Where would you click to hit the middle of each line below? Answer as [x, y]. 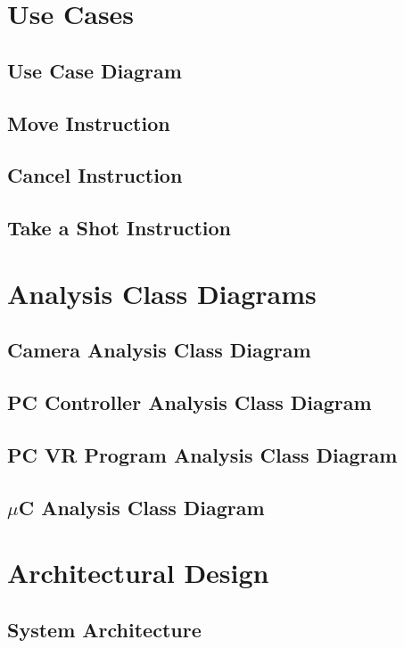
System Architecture [104, 629]
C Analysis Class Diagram [141, 507]
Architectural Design [138, 573]
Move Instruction [89, 123]
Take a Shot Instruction [120, 228]
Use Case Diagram [95, 70]
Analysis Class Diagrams [162, 293]
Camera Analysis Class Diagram [159, 350]
